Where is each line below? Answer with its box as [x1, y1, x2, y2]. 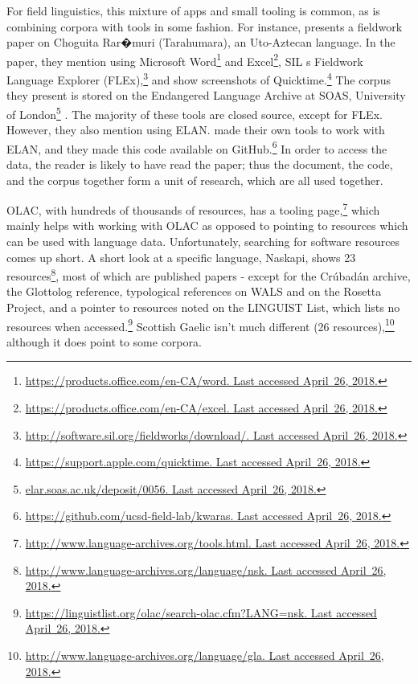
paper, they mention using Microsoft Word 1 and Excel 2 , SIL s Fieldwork [6, 50, 363, 69]
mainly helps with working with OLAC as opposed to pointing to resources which [6, 217, 408, 234]
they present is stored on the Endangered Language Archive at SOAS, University [6, 87, 406, 104]
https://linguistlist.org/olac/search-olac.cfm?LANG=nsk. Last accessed [25, 604, 377, 621]
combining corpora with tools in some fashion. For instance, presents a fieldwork [6, 18, 403, 35]
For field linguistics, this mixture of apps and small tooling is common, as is [6, 2, 380, 18]
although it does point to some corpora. [6, 333, 202, 350]
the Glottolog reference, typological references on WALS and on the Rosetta [6, 283, 382, 300]
